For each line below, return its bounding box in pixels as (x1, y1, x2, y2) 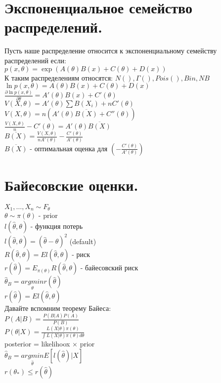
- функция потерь (30, 220, 83, 231)
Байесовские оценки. (4, 174, 138, 195)
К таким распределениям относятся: (4, 72, 113, 83)
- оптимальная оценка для (30, 143, 108, 153)
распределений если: (4, 55, 66, 65)
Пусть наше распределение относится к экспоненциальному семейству (4, 45, 217, 56)
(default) (69, 236, 96, 246)
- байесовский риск (80, 262, 138, 273)
